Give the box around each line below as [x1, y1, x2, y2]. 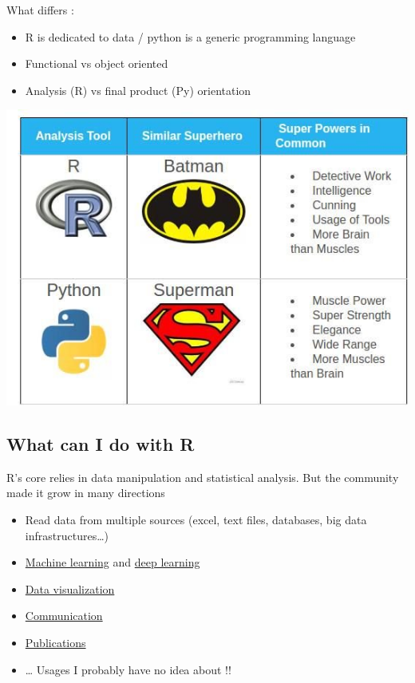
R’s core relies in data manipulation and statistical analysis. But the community [6, 468, 399, 485]
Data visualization [25, 580, 115, 597]
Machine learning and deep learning [25, 554, 200, 570]
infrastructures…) [25, 527, 109, 543]
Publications [25, 634, 86, 651]
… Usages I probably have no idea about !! [25, 661, 231, 677]
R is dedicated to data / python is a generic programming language [25, 28, 356, 45]
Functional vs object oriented [25, 55, 168, 72]
